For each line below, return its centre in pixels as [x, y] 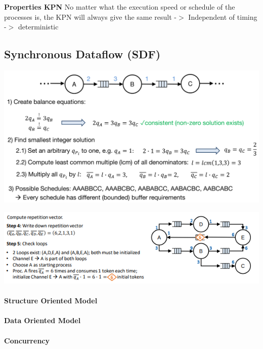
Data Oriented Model [42, 320]
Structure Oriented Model [51, 301]
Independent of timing [223, 16]
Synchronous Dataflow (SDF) [82, 54]
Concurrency [27, 340]
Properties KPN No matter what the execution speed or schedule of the [120, 7]
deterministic [38, 27]
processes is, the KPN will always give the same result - [91, 16]
